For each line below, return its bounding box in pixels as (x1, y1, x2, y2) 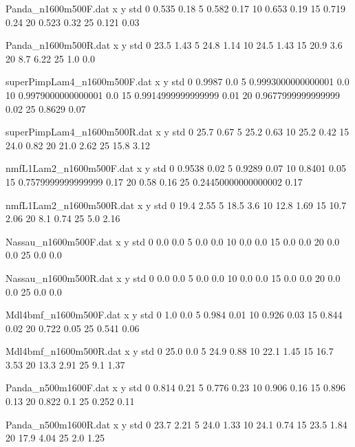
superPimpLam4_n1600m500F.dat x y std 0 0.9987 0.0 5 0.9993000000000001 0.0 (6, 74, 349, 89)
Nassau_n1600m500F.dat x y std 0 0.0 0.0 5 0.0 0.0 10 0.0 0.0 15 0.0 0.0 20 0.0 (6, 234, 340, 248)
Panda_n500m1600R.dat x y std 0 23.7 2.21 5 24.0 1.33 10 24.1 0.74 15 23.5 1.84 (6, 417, 347, 431)
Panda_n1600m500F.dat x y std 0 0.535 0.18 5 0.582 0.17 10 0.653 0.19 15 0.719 (6, 1, 345, 15)
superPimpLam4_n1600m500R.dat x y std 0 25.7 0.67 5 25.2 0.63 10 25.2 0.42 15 (6, 124, 349, 139)
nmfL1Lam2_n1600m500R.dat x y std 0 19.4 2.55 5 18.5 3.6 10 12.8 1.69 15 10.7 (6, 197, 347, 212)
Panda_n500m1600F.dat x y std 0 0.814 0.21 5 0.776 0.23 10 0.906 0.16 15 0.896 (6, 380, 345, 395)
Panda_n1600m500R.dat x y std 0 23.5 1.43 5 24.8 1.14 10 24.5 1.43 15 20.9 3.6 (6, 38, 343, 52)
